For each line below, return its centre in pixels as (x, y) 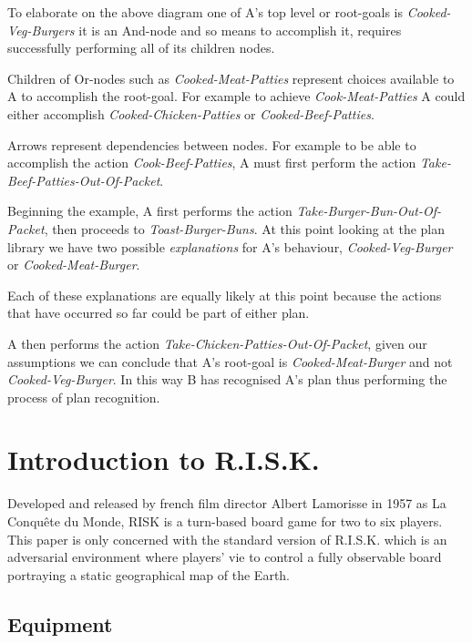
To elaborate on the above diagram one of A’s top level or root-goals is (205, 12)
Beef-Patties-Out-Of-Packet (84, 180)
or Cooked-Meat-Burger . (74, 265)
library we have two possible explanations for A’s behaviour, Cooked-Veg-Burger (230, 246)
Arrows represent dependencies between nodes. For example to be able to (212, 144)
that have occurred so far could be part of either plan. (159, 313)
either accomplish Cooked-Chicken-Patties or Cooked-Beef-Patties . (191, 113)
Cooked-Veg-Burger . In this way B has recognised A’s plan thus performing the (227, 379)
